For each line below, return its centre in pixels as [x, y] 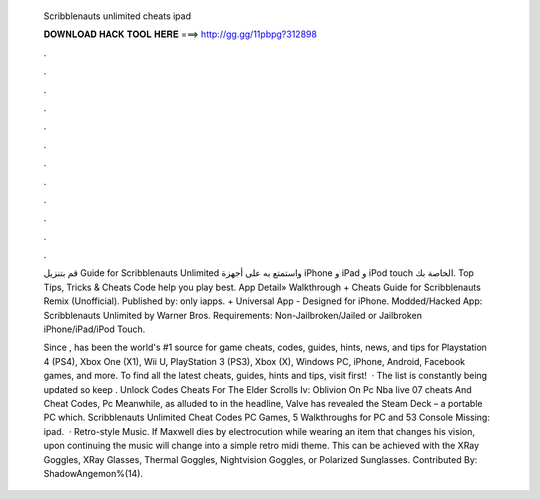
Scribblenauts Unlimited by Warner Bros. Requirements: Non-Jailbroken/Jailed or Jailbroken [232, 315]
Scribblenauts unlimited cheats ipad [117, 16]
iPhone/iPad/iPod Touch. [94, 329]
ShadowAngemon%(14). [93, 473]
